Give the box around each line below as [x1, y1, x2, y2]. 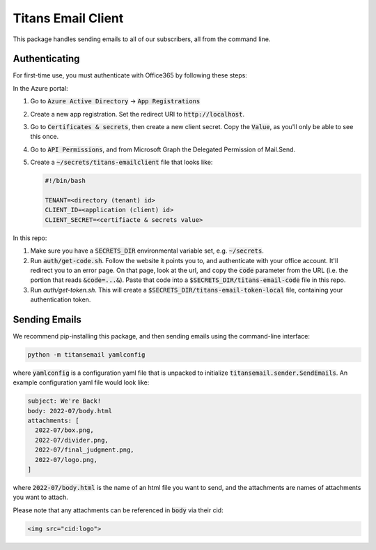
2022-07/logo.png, [35, 456, 97, 463]
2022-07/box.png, [35, 426, 94, 434]
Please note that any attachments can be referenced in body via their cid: [13, 506, 224, 514]
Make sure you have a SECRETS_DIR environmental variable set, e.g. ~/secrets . [30, 246, 264, 255]
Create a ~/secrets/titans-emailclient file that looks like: [30, 158, 213, 167]
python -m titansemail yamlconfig [27, 350, 146, 359]
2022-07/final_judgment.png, [35, 446, 135, 454]
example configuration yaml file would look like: [13, 378, 150, 387]
